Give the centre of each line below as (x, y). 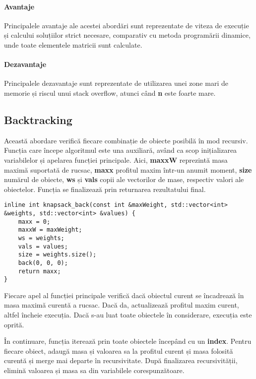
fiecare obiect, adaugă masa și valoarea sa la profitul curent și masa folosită (119, 350)
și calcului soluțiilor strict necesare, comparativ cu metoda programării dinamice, (127, 35)
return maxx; (39, 271)
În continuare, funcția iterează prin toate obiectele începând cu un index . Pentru (128, 341)
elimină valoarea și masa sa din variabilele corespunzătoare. (94, 370)
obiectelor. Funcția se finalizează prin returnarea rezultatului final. (105, 189)
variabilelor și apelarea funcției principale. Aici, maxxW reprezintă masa (116, 159)
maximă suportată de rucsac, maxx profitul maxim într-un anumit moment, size (128, 169)
